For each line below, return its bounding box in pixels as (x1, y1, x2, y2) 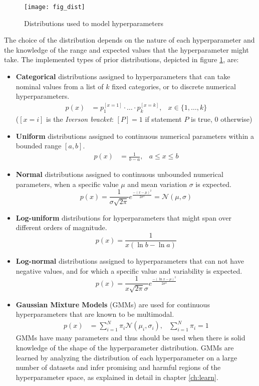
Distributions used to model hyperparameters (24, 18, 163, 28)
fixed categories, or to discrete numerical (112, 81, 236, 91)
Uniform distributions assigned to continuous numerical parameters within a (16, 130, 254, 141)
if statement (145, 114, 182, 124)
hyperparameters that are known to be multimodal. (16, 309, 174, 319)
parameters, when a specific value (16, 178, 119, 189)
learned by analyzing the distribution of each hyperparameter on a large (16, 352, 237, 362)
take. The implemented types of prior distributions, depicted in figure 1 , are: (4, 54, 239, 65)
